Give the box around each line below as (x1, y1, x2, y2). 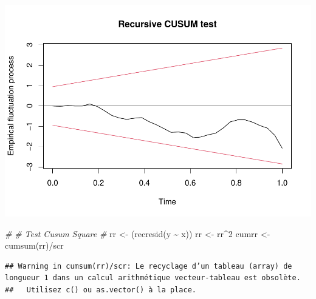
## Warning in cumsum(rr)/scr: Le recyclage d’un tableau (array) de (5, 261, 292, 270)
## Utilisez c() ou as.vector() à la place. (5, 285, 196, 294)
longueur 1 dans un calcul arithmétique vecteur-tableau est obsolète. (5, 274, 301, 283)
